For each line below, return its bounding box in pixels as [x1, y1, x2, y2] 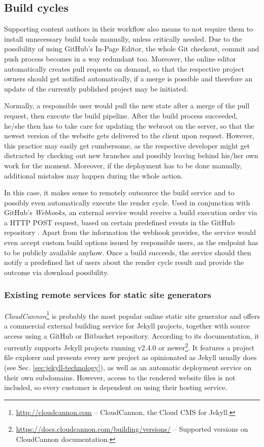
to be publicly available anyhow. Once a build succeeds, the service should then [4, 247, 251, 257]
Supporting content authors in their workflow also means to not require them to [4, 23, 253, 34]
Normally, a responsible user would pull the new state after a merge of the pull [4, 100, 250, 111]
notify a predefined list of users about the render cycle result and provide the [4, 257, 244, 267]
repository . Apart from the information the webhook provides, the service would [4, 227, 256, 237]
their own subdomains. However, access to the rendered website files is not [4, 372, 236, 382]
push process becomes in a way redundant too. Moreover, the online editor [4, 53, 236, 64]
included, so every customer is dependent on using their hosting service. [4, 382, 227, 393]
